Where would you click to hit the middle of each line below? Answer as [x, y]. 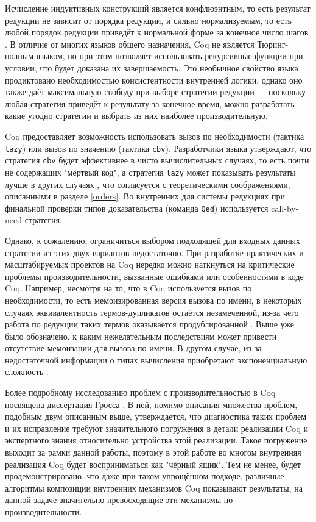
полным [19, 56]
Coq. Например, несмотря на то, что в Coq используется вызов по [128, 288]
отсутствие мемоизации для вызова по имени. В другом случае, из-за [133, 348]
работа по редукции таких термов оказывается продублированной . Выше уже [150, 324]
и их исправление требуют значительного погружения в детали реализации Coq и [156, 428]
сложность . [27, 372]
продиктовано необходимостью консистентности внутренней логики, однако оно [154, 80]
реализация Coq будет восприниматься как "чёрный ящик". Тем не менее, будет [153, 464]
